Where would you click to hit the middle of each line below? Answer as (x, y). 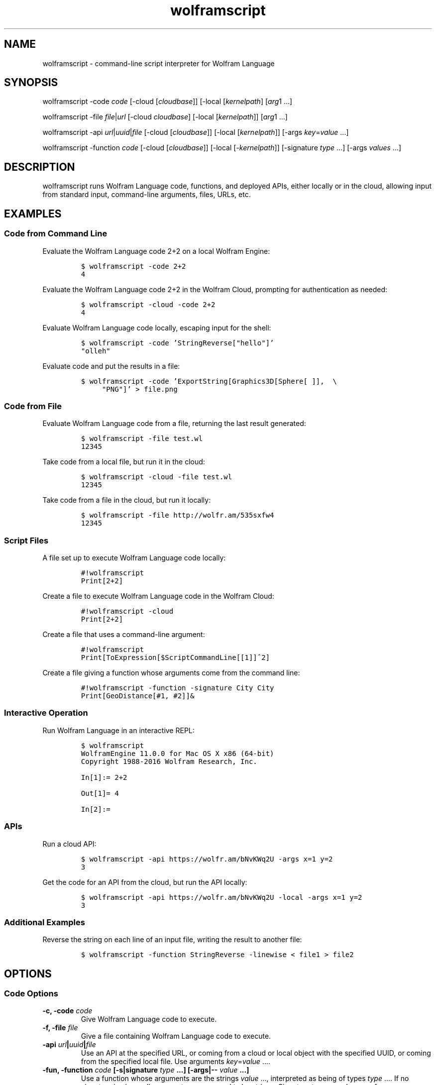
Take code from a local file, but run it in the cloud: (124, 462)
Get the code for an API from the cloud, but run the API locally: (145, 882)
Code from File (33, 406)
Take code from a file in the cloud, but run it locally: (127, 500)
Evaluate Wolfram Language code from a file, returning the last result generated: (174, 424)
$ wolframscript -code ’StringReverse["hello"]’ (177, 343)
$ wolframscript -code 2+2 (133, 266)
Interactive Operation (46, 713)
